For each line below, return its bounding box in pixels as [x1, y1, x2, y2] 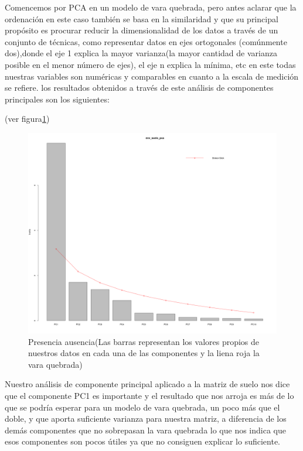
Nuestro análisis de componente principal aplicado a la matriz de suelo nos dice [5, 378, 290, 390]
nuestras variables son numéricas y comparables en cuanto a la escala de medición [5, 70, 299, 82]
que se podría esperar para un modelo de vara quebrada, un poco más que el [5, 401, 280, 413]
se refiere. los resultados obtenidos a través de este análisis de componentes [5, 81, 274, 94]
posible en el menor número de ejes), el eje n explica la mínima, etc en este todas [5, 58, 296, 70]
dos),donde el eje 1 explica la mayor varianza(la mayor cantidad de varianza [5, 47, 277, 59]
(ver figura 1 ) [5, 112, 50, 125]
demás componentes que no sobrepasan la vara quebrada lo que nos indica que [5, 423, 286, 436]
